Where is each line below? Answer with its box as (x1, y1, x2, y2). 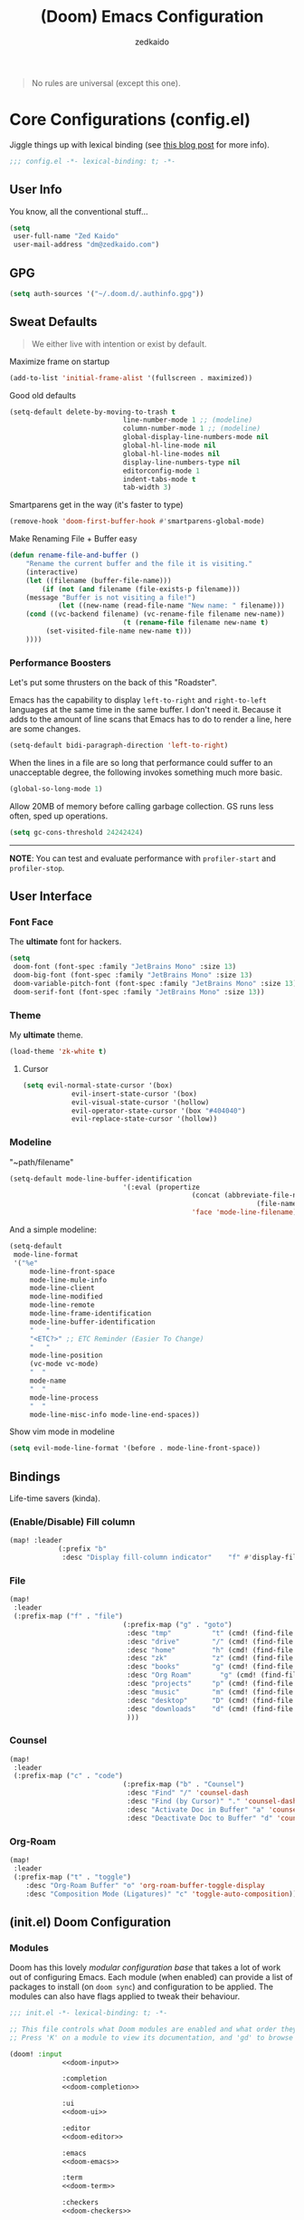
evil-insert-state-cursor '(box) (71, 1089, 197, 1098)
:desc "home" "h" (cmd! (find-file (126, 1645, 294, 1654)
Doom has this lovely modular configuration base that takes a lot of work (9, 1962, 281, 1973)
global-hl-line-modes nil (122, 449, 221, 458)
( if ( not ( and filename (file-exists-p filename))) (42, 584, 242, 594)
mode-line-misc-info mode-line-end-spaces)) (29, 1410, 201, 1419)
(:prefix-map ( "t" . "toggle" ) (13, 1872, 131, 1881)
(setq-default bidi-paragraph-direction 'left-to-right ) (9, 741, 229, 751)
